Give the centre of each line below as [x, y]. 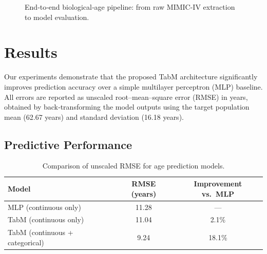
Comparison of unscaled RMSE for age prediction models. [133, 166]
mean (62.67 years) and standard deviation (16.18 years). [94, 117]
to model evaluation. [57, 17]
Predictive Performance [68, 144]
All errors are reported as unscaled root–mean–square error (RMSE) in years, [126, 97]
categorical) [26, 242]
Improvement [218, 184]
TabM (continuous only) [46, 219]
